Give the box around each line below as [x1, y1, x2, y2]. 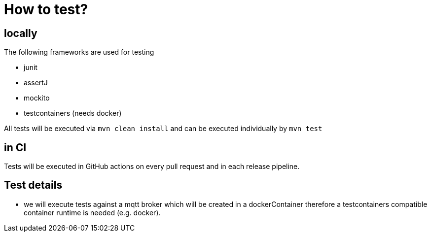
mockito [24, 94, 50, 102]
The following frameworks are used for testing [4, 48, 154, 57]
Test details [4, 179, 63, 192]
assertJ [24, 78, 48, 87]
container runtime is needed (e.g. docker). [24, 208, 161, 217]
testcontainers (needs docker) [24, 109, 122, 118]
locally [4, 27, 37, 39]
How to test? [4, 1, 88, 18]
